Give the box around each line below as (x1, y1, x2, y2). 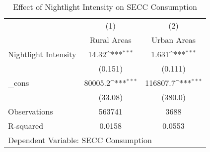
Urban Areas (151, 34, 196, 45)
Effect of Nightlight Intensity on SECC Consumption (13, 1, 197, 12)
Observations (8, 106, 53, 117)
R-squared (8, 120, 44, 131)
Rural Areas (89, 34, 132, 45)
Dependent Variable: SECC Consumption (8, 134, 152, 146)
